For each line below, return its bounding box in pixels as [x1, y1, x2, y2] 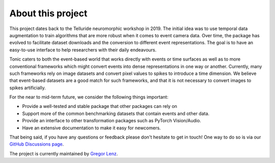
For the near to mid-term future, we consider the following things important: [9, 94, 169, 100]
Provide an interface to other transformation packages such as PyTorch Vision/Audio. [22, 118, 201, 124]
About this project [9, 8, 88, 19]
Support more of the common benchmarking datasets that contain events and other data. [22, 110, 210, 117]
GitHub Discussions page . [9, 141, 64, 147]
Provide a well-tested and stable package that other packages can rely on [22, 103, 178, 110]
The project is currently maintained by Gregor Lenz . [9, 150, 118, 156]
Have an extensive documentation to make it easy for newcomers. [22, 125, 161, 131]
